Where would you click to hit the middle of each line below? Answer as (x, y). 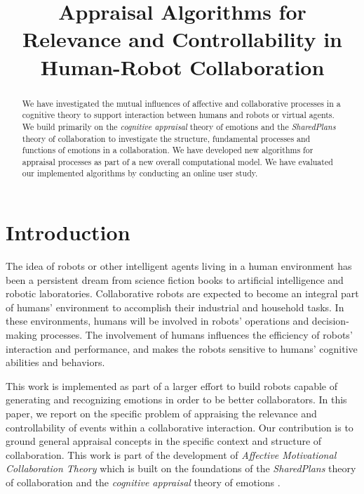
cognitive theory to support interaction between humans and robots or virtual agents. (178, 115)
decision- (330, 321)
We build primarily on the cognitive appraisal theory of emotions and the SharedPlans (179, 126)
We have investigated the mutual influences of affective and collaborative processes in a (181, 103)
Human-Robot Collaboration (182, 66)
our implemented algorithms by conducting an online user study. (140, 173)
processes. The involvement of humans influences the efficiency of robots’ (196, 335)
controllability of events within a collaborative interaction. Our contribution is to (180, 427)
